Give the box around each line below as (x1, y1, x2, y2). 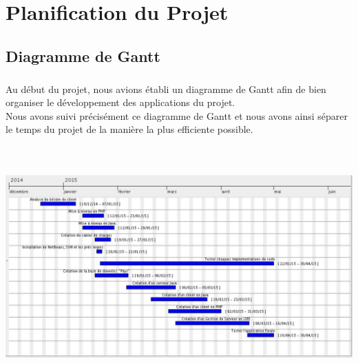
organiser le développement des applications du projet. (6, 95, 235, 110)
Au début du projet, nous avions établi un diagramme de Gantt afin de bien (6, 81, 326, 96)
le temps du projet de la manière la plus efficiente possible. (6, 122, 253, 136)
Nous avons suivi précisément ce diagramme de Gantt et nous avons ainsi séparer (6, 108, 348, 123)
